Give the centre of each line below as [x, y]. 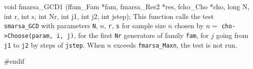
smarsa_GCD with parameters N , [51, 26]
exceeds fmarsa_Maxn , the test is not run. [175, 44]
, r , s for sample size [135, 26]
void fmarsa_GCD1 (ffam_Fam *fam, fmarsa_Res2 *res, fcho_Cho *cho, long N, [127, 6]
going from [232, 35]
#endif [14, 61]
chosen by [189, 26]
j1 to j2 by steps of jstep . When [55, 44]
